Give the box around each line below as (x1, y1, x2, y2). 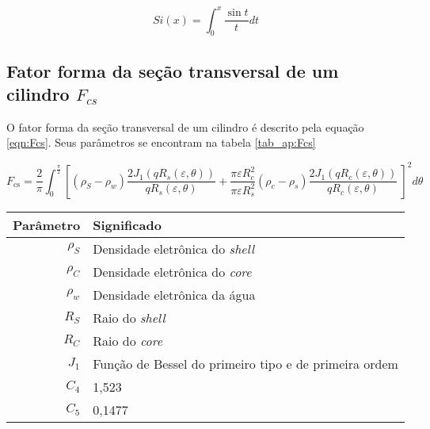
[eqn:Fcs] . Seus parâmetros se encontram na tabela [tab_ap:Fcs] (6, 134, 316, 151)
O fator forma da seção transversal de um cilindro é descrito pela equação (6, 118, 364, 135)
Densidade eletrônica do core (93, 262, 252, 281)
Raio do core (93, 331, 163, 350)
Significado (93, 215, 162, 234)
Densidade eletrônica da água (93, 285, 256, 304)
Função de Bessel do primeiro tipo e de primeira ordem (93, 354, 398, 373)
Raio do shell (93, 308, 166, 327)
